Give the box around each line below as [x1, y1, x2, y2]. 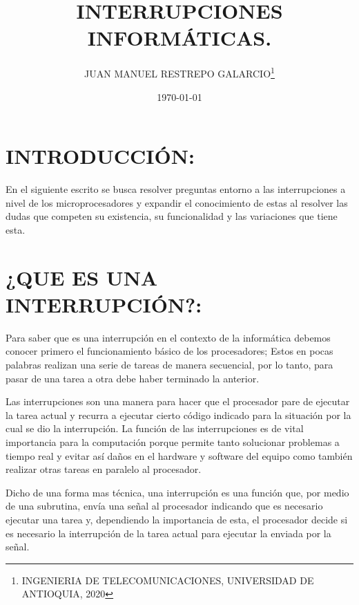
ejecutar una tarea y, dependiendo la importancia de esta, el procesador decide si [6, 512, 348, 526]
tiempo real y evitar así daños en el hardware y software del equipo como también [6, 448, 353, 463]
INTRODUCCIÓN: [6, 142, 195, 170]
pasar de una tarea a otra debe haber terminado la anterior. [6, 371, 260, 385]
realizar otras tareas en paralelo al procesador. [6, 462, 202, 476]
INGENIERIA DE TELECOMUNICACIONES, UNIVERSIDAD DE [21, 573, 314, 587]
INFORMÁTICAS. [87, 24, 272, 52]
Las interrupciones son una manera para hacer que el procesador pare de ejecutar [6, 394, 350, 409]
